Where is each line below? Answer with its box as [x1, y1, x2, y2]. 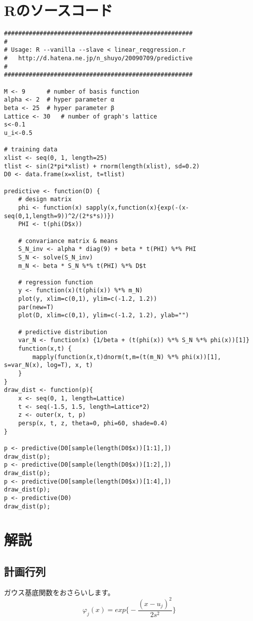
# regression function [18, 278, 93, 286]
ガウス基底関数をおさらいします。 [4, 587, 115, 597]
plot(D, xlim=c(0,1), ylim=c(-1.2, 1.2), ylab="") [18, 312, 189, 319]
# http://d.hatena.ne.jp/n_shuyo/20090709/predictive [4, 55, 193, 62]
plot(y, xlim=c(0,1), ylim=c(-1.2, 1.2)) [18, 295, 157, 303]
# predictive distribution [18, 328, 107, 336]
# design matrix [18, 196, 72, 203]
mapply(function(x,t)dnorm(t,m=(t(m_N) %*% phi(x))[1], [32, 353, 221, 361]
